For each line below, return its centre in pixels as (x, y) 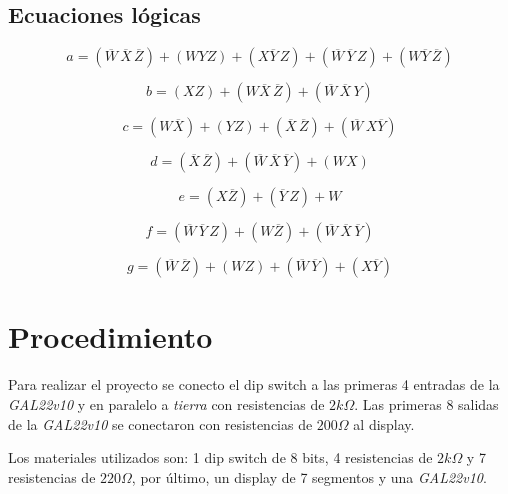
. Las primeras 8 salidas (426, 403)
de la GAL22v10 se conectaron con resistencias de (160, 423)
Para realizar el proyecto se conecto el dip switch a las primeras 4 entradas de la (254, 384)
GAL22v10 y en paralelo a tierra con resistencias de (166, 403)
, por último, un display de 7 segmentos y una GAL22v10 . (309, 476)
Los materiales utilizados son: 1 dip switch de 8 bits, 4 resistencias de (220, 457)
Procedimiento (110, 336)
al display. (384, 423)
